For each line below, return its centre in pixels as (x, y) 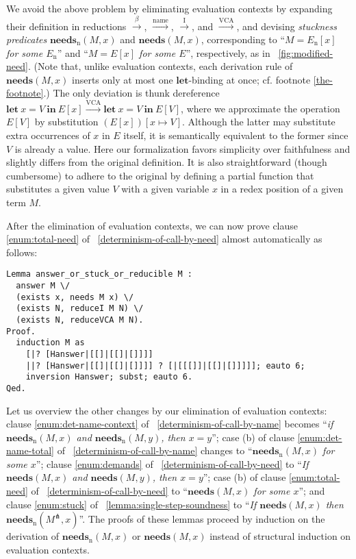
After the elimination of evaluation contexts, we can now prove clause (152, 225)
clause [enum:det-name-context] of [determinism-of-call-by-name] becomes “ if (170, 424)
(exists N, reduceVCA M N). (80, 320)
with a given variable (165, 189)
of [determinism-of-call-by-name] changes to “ (155, 450)
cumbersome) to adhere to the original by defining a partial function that (160, 175)
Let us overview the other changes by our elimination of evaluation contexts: (167, 410)
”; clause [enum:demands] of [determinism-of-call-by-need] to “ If (172, 463)
